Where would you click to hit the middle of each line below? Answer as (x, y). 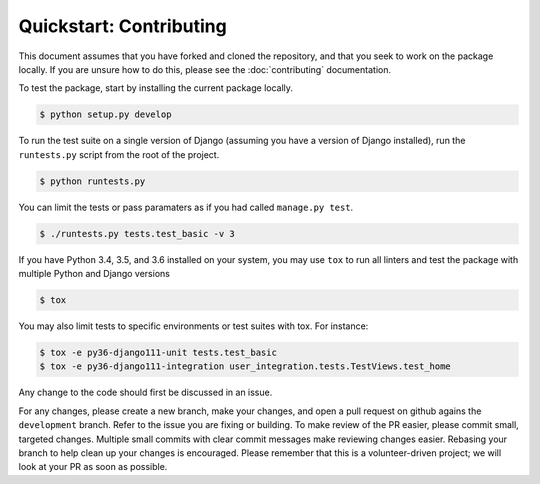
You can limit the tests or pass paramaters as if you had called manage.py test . (186, 207)
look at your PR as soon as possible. (93, 467)
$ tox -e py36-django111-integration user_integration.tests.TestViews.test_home (245, 366)
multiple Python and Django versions (94, 274)
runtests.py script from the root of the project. (119, 154)
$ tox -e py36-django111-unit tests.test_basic (158, 352)
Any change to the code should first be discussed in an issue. (145, 392)
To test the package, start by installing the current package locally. (156, 88)
